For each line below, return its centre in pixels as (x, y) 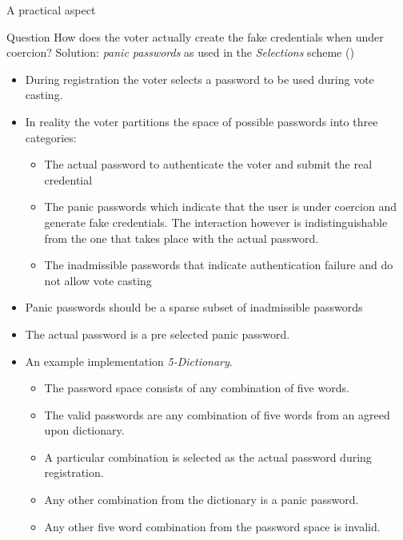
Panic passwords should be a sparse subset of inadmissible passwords (194, 307)
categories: (51, 137)
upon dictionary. (84, 430)
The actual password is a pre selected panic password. (158, 334)
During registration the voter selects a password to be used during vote (200, 79)
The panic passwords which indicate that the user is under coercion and (220, 206)
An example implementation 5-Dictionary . (129, 361)
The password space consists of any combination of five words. (197, 388)
